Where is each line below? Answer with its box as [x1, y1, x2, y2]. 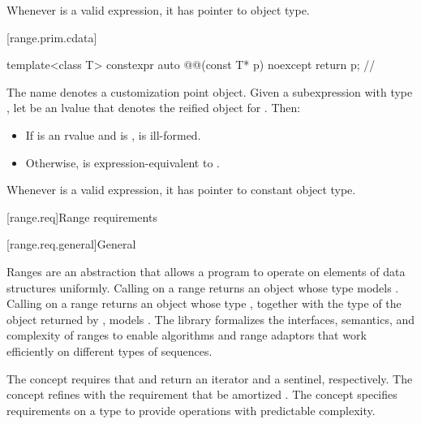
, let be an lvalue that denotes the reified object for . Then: [6, 99, 301, 116]
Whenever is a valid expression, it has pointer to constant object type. [6, 181, 356, 198]
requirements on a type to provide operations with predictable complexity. [6, 401, 376, 418]
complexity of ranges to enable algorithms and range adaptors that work [6, 327, 367, 344]
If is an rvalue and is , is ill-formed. [25, 126, 201, 143]
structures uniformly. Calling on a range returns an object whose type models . [6, 279, 399, 296]
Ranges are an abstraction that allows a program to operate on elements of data [6, 262, 406, 279]
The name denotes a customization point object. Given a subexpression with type [6, 83, 413, 100]
